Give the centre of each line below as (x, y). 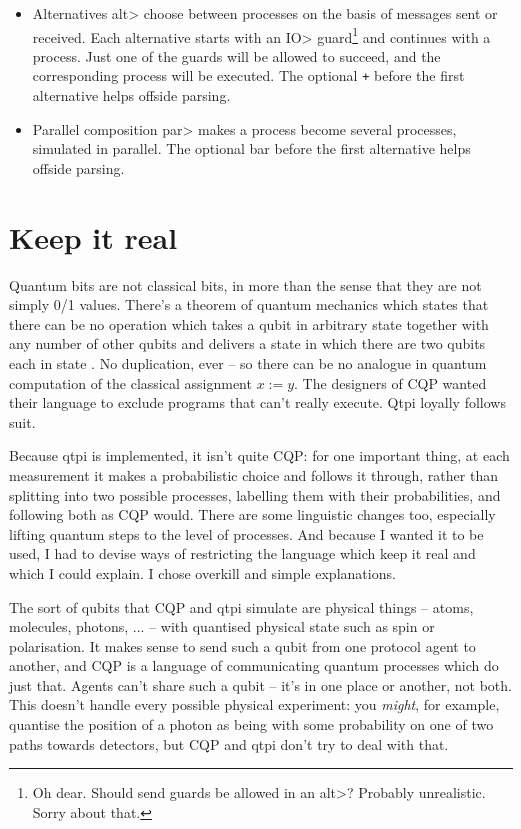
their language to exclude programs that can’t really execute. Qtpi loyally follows (257, 402)
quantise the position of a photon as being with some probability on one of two (251, 724)
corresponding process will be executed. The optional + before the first (248, 75)
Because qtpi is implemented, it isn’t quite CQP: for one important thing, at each (259, 455)
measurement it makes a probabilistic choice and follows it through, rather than (253, 474)
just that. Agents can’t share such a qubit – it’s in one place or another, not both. (260, 684)
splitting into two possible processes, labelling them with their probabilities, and (255, 494)
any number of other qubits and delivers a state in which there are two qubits (247, 343)
